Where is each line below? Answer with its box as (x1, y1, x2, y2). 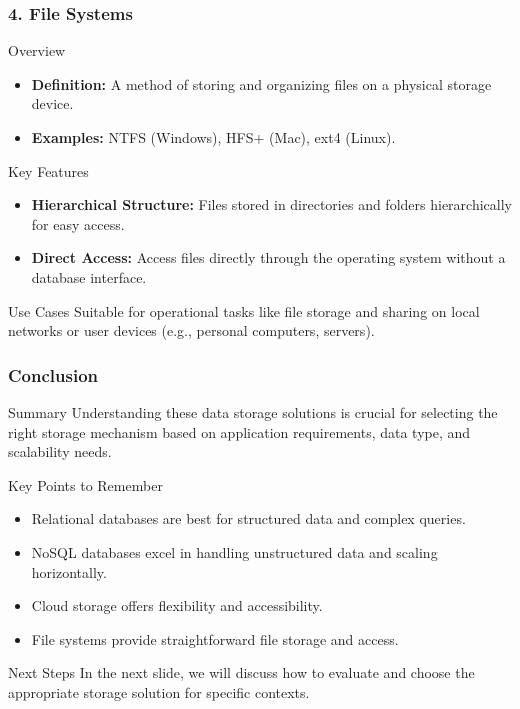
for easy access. (31, 213, 125, 234)
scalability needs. (8, 441, 112, 462)
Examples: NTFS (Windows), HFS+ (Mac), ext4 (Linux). (31, 127, 396, 147)
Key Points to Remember (8, 474, 163, 495)
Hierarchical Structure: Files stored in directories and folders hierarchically (31, 194, 512, 215)
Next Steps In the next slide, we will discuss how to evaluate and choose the (8, 662, 475, 683)
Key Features (8, 160, 89, 181)
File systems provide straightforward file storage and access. (31, 628, 399, 649)
